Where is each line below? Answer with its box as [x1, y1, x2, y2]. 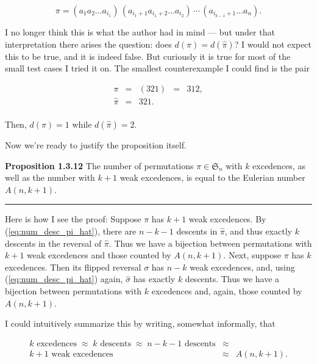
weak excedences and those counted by [27, 249, 171, 261]
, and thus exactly [224, 225, 292, 238]
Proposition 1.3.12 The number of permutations [5, 159, 194, 172]
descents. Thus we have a [185, 272, 280, 285]
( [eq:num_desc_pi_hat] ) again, [5, 272, 123, 285]
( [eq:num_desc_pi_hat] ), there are [5, 225, 137, 238]
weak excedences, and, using [190, 260, 295, 273]
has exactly [133, 272, 176, 285]
